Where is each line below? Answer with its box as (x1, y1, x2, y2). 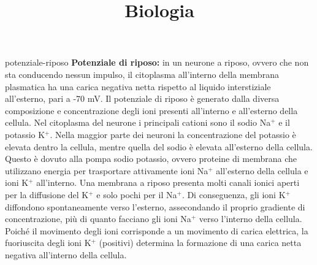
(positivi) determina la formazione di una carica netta (99, 236, 302, 249)
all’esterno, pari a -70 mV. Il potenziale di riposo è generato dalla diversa (5, 92, 280, 105)
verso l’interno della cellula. (199, 212, 302, 225)
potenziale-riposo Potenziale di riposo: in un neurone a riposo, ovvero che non (5, 56, 309, 69)
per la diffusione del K (5, 188, 89, 201)
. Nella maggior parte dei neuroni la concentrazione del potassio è (50, 128, 296, 140)
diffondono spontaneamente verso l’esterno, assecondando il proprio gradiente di (5, 200, 305, 213)
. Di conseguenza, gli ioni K (181, 188, 286, 201)
